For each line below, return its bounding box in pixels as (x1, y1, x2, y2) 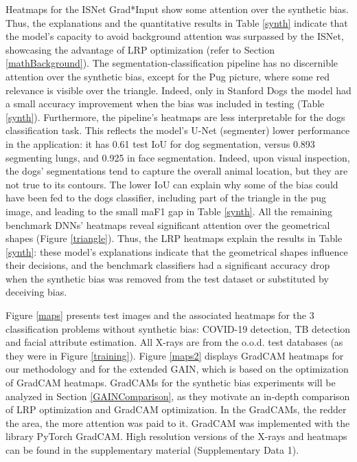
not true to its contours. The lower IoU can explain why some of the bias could (5, 177, 338, 191)
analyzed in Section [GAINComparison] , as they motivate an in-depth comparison (5, 388, 350, 403)
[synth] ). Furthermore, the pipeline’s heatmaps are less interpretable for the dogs (5, 109, 345, 124)
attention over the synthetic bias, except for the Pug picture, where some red (5, 69, 330, 83)
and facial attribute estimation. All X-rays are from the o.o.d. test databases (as (5, 335, 343, 349)
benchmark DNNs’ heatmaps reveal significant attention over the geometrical (5, 217, 330, 232)
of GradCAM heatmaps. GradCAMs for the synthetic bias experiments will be (5, 375, 336, 390)
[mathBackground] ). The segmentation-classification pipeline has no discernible (5, 56, 338, 70)
